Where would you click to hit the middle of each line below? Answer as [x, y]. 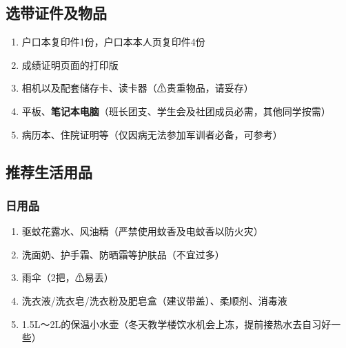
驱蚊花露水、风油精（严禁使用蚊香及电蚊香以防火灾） [142, 231]
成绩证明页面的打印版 [70, 64]
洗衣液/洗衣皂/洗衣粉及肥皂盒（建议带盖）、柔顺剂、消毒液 [154, 300]
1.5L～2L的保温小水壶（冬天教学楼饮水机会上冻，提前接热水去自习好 [176, 324]
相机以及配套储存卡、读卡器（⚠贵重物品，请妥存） [138, 88]
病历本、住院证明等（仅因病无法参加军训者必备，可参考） [152, 134]
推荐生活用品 [49, 171]
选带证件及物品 [56, 13]
